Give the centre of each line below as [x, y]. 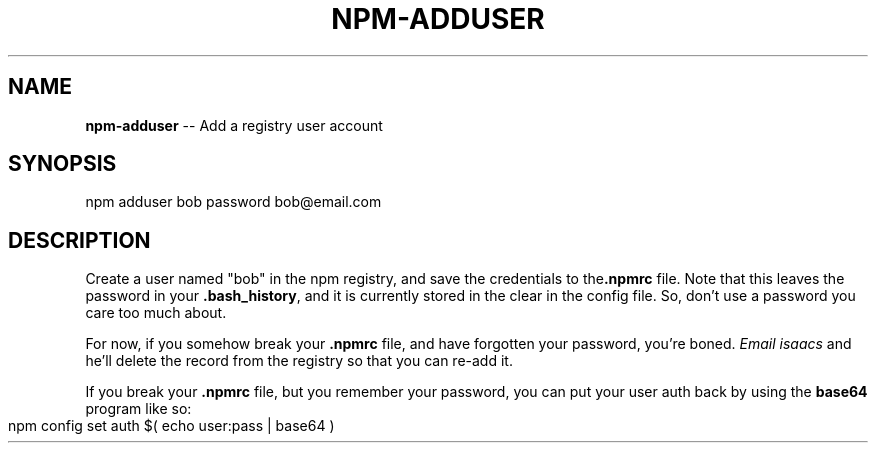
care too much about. [156, 313]
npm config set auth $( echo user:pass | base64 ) [171, 426]
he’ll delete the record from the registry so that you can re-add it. [299, 361]
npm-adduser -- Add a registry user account [234, 125]
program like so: [138, 409]
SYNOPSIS [62, 164]
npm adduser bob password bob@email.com [233, 202]
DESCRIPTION [79, 240]
